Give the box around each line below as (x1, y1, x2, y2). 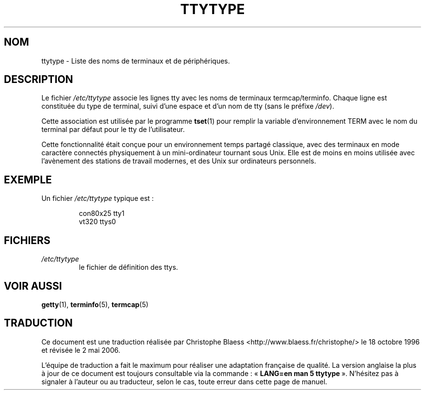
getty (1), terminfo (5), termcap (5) (41, 300, 148, 309)
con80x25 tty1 (79, 209, 125, 218)
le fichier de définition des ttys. (79, 263, 178, 272)
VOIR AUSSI (4, 279, 62, 292)
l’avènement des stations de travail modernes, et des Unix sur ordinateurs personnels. (41, 157, 316, 165)
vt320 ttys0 (79, 217, 116, 226)
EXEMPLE (4, 173, 52, 186)
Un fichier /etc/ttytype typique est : (41, 194, 154, 203)
